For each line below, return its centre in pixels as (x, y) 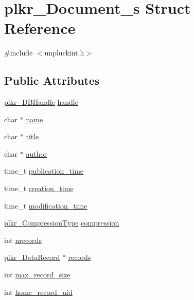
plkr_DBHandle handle (41, 102)
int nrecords (23, 240)
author (36, 153)
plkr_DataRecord (32, 257)
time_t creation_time (39, 188)
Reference (40, 28)
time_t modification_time (46, 205)
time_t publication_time (44, 171)
